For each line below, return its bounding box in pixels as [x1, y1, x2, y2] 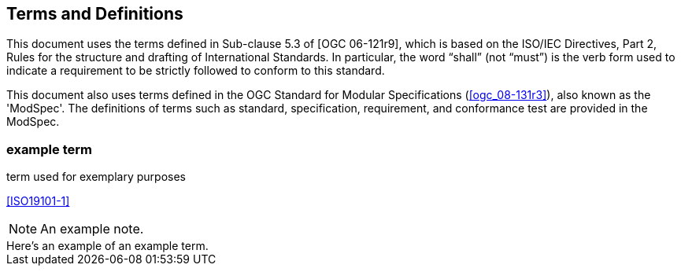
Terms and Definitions [6, 4, 183, 24]
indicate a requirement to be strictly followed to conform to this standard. [6, 64, 385, 78]
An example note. [40, 221, 144, 237]
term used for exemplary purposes [6, 170, 186, 184]
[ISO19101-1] [6, 194, 70, 208]
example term [6, 141, 92, 157]
